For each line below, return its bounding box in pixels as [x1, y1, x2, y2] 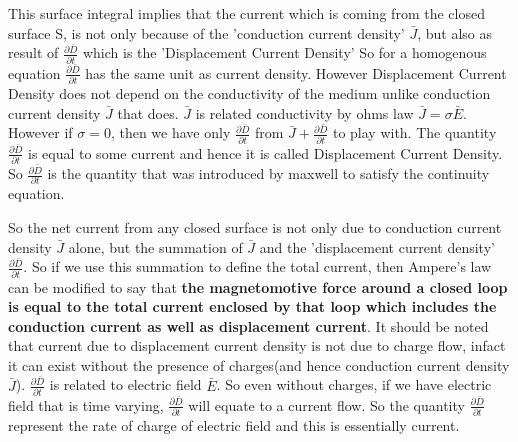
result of [8, 42, 59, 63]
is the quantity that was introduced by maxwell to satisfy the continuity [47, 163, 490, 184]
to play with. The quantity [332, 122, 497, 143]
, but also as [417, 22, 492, 43]
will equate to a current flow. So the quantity [188, 394, 465, 415]
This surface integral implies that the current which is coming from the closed [8, 3, 485, 23]
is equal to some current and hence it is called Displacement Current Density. [27, 142, 503, 163]
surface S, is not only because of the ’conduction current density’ [8, 22, 405, 43]
